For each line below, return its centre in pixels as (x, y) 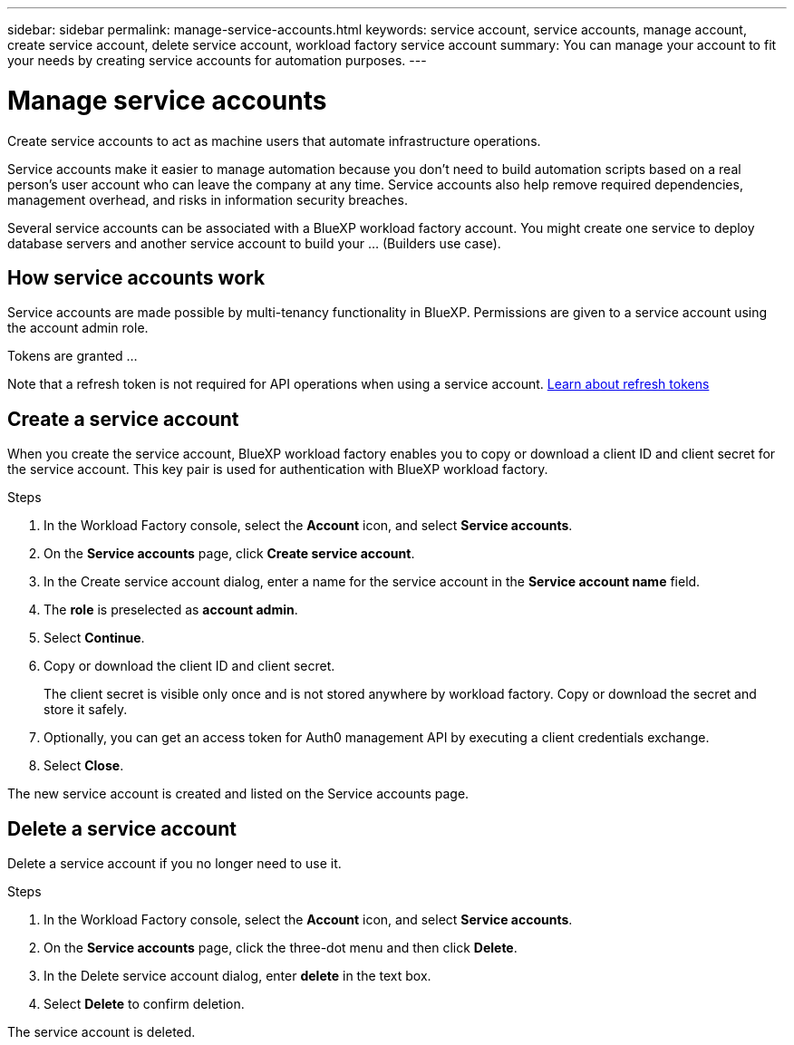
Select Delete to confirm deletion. (144, 1004)
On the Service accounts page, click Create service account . (229, 554)
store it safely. (86, 710)
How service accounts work (136, 277)
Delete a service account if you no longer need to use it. (174, 864)
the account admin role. (78, 328)
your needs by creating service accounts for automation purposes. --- (217, 60)
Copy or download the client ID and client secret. (189, 666)
